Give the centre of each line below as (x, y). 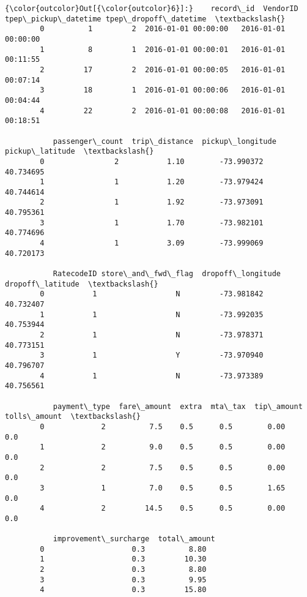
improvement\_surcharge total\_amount (134, 539)
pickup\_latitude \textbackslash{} (80, 152)
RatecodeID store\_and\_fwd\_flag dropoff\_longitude (167, 274)
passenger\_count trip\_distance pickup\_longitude (165, 141)
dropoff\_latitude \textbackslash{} (82, 284)
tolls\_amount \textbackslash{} (73, 417)
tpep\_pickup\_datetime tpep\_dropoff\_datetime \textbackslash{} (145, 19)
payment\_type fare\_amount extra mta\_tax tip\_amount (178, 406)
